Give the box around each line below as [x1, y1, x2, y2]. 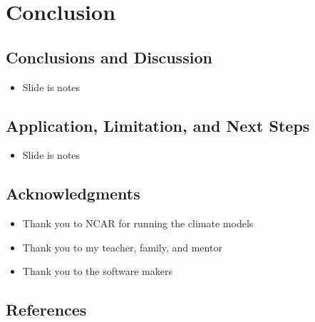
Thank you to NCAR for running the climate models [22, 216, 254, 231]
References [6, 298, 87, 321]
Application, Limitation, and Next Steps [6, 114, 310, 136]
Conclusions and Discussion [6, 46, 212, 68]
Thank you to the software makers [22, 264, 173, 279]
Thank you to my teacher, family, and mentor [22, 239, 222, 254]
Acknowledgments [6, 182, 140, 204]
